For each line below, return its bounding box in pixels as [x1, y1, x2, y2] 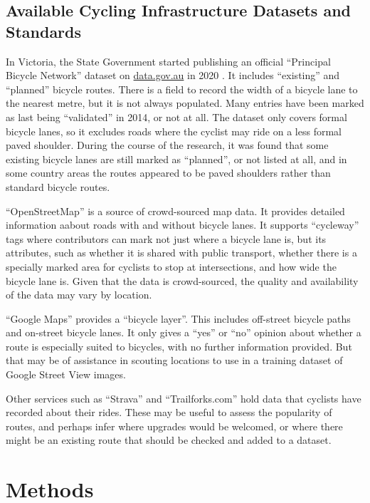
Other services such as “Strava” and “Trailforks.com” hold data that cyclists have [6, 390, 361, 405]
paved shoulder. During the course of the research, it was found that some [6, 138, 329, 152]
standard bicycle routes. [6, 179, 110, 194]
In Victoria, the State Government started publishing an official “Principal [6, 53, 331, 68]
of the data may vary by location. [6, 287, 152, 302]
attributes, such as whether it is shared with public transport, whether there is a [6, 245, 357, 260]
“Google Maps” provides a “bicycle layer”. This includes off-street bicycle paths [6, 311, 351, 326]
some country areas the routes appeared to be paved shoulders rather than [6, 165, 331, 180]
